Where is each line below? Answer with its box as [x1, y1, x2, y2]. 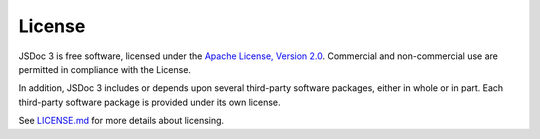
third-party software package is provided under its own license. [18, 96, 281, 108]
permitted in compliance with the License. [18, 63, 192, 75]
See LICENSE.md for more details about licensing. [18, 115, 225, 127]
